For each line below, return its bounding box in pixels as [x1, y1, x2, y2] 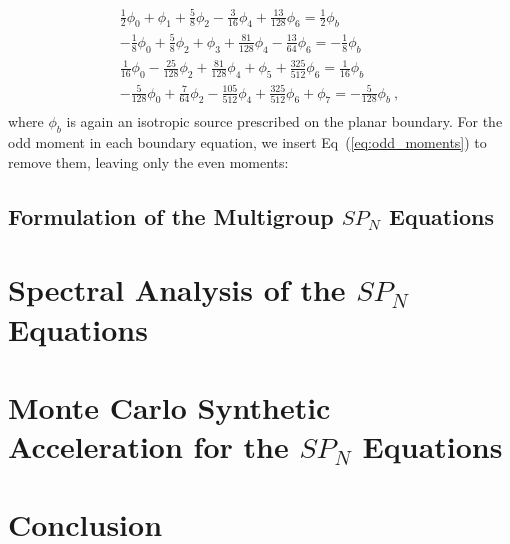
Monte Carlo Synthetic [8, 386, 331, 427]
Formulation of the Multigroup [8, 200, 334, 231]
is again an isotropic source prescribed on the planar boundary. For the [66, 111, 503, 132]
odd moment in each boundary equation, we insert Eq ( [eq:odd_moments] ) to [8, 132, 487, 153]
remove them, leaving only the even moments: [8, 151, 289, 172]
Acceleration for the [8, 426, 289, 467]
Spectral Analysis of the [8, 269, 346, 310]
